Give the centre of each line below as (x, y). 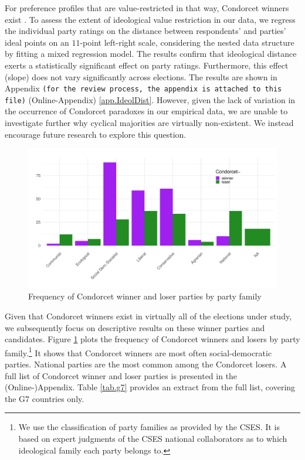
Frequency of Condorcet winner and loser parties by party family (145, 296)
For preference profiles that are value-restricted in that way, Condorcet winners (147, 8)
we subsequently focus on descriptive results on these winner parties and (135, 327)
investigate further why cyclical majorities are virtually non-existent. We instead (149, 123)
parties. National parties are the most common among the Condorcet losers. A (146, 364)
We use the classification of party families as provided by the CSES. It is (149, 427)
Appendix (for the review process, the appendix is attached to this (143, 88)
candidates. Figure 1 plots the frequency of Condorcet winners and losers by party (152, 339)
